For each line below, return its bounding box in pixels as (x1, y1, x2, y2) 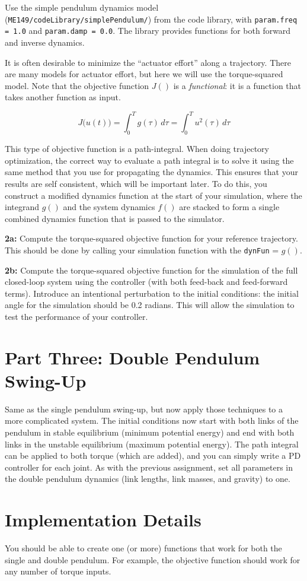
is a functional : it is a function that (173, 79, 302, 91)
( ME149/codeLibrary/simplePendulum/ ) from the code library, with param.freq (5, 12, 298, 25)
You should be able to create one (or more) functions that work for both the (5, 542, 282, 554)
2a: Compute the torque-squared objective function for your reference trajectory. (5, 232, 298, 245)
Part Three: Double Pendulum (5, 345, 260, 369)
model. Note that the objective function (5, 79, 149, 91)
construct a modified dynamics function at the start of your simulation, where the (5, 189, 302, 201)
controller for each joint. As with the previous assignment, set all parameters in (5, 461, 293, 473)
